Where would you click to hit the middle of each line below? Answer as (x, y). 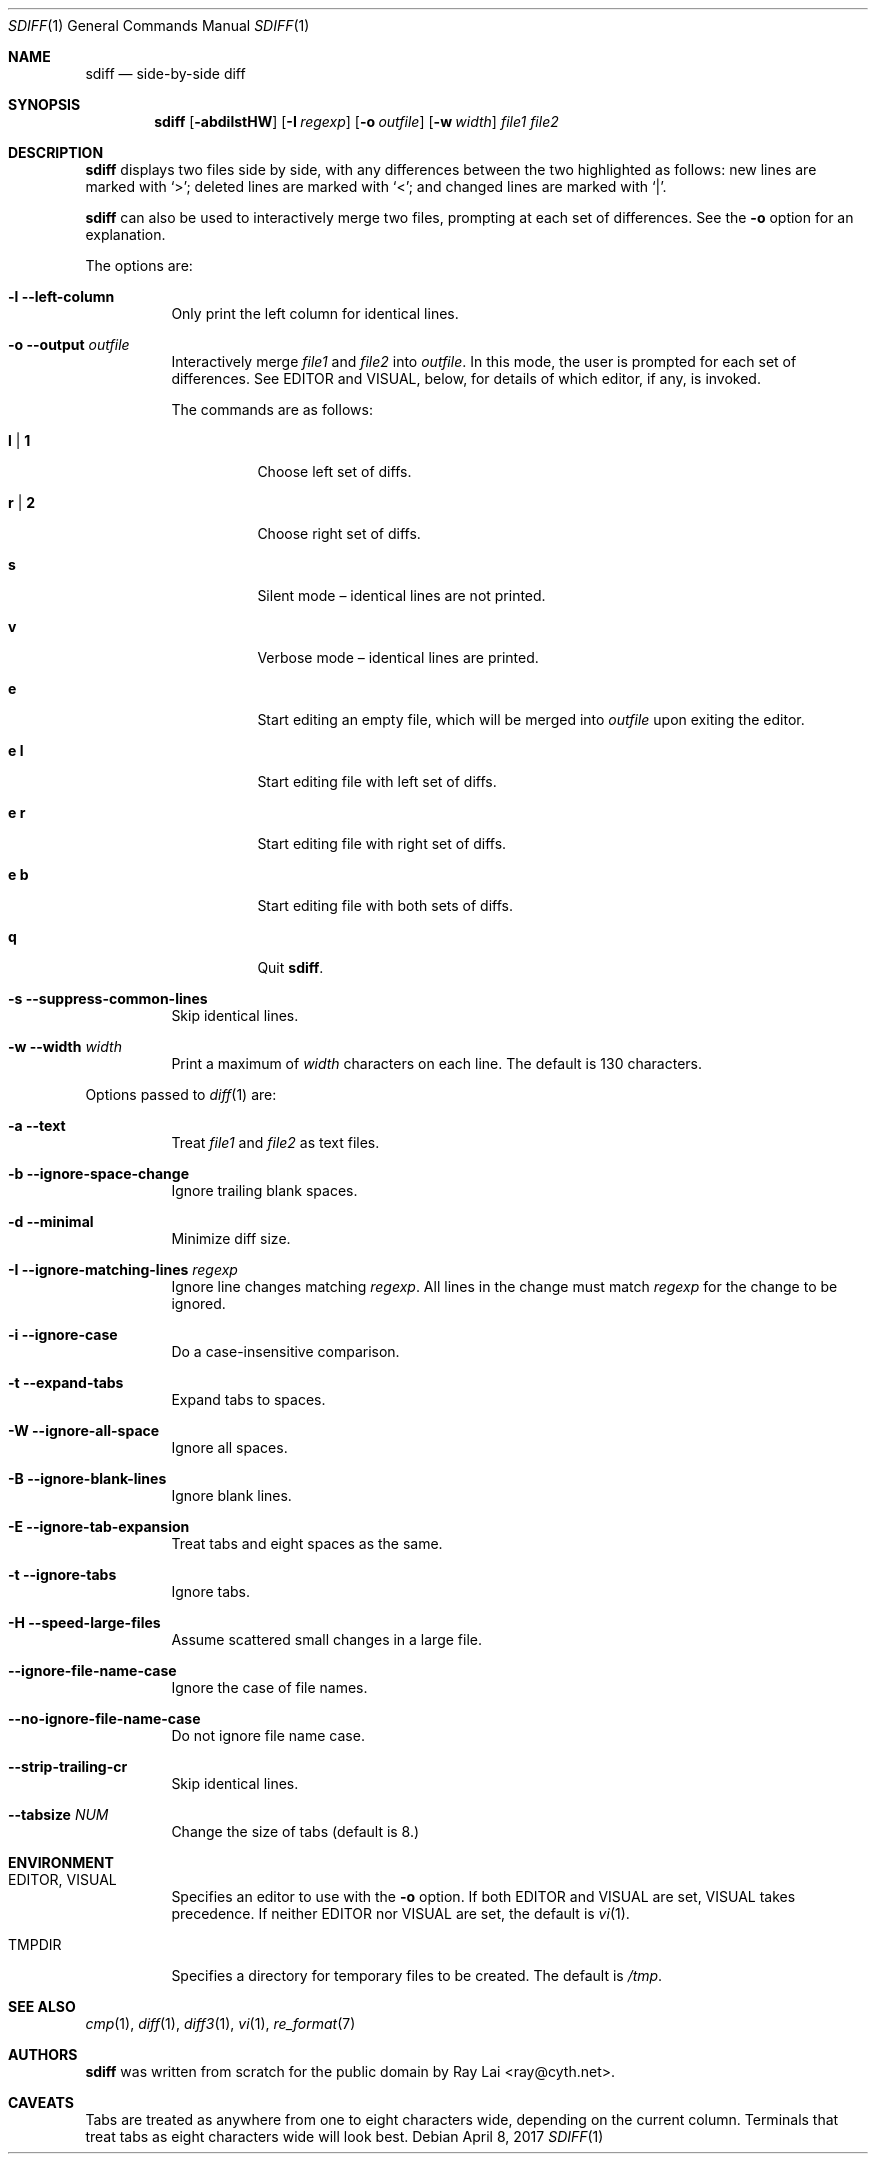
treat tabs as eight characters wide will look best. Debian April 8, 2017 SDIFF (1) (344, 2136)
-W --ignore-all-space (84, 1430)
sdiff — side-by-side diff (165, 73)
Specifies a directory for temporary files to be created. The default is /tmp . (417, 1975)
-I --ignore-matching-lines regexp (123, 1269)
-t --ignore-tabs (62, 1574)
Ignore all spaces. (229, 1447)
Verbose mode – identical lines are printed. (398, 657)
